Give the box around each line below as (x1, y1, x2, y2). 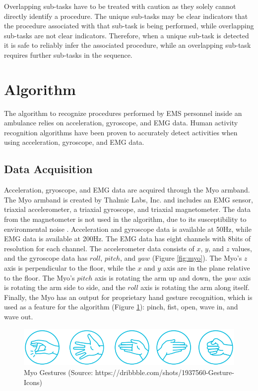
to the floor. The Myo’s (4, 272, 75, 283)
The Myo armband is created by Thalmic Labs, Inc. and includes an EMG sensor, (4, 194, 253, 204)
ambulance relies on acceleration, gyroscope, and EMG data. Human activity (4, 117, 238, 128)
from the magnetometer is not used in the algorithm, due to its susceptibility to (4, 214, 247, 224)
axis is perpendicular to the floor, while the (4, 263, 135, 273)
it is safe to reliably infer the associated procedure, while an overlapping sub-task (4, 40, 251, 50)
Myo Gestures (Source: (24, 367, 93, 377)
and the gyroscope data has (4, 253, 88, 263)
